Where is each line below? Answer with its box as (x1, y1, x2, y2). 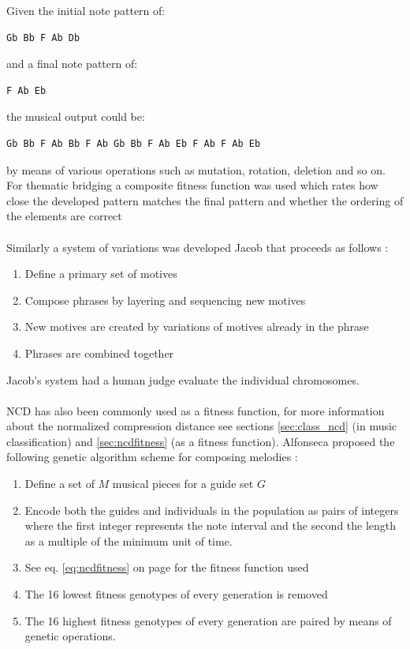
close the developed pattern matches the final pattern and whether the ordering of (6, 192, 404, 208)
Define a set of (24, 475, 95, 492)
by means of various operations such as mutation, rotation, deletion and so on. (6, 161, 386, 178)
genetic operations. (24, 628, 116, 644)
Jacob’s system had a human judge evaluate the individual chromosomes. (6, 371, 360, 388)
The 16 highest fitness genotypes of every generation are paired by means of (24, 612, 392, 628)
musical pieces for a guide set (112, 475, 254, 492)
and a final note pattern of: (6, 55, 138, 72)
